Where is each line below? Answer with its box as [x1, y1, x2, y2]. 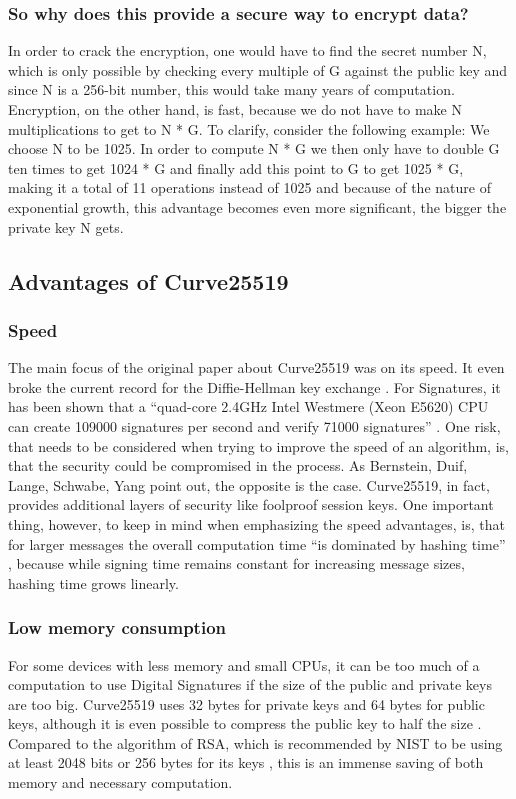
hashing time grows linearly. [8, 572, 179, 593]
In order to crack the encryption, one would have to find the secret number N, [8, 40, 487, 61]
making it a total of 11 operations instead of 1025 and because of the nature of [8, 177, 491, 198]
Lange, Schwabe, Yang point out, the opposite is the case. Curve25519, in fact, [8, 474, 490, 495]
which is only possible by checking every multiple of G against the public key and [8, 59, 507, 80]
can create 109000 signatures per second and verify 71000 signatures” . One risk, [8, 415, 501, 436]
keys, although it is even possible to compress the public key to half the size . [8, 713, 482, 734]
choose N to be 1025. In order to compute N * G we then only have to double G [8, 138, 500, 159]
